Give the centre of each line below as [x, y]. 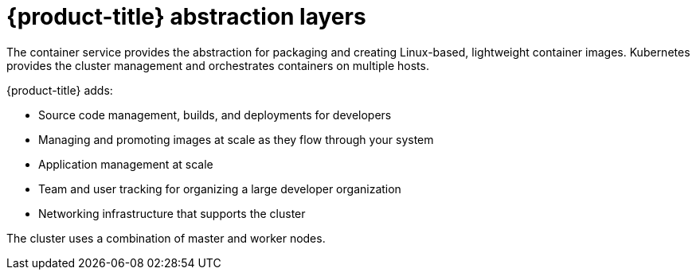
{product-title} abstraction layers [186, 17]
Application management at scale [126, 164]
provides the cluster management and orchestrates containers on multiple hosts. [218, 65]
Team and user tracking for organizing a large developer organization [220, 189]
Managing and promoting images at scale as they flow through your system [236, 139]
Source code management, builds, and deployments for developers [215, 115]
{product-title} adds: [60, 90]
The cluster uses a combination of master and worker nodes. [166, 238]
